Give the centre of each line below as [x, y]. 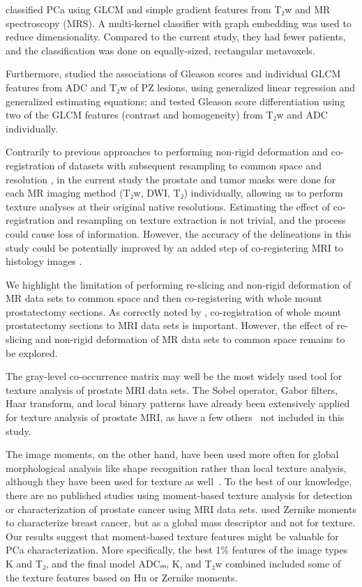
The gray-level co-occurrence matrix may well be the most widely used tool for [174, 376]
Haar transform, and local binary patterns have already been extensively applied [178, 403]
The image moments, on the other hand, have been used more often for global [172, 454]
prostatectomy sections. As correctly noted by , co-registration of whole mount [174, 311]
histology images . [44, 261]
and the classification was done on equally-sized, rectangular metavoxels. [160, 50]
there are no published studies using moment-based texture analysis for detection [179, 495]
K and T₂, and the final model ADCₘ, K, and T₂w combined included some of [173, 563]
